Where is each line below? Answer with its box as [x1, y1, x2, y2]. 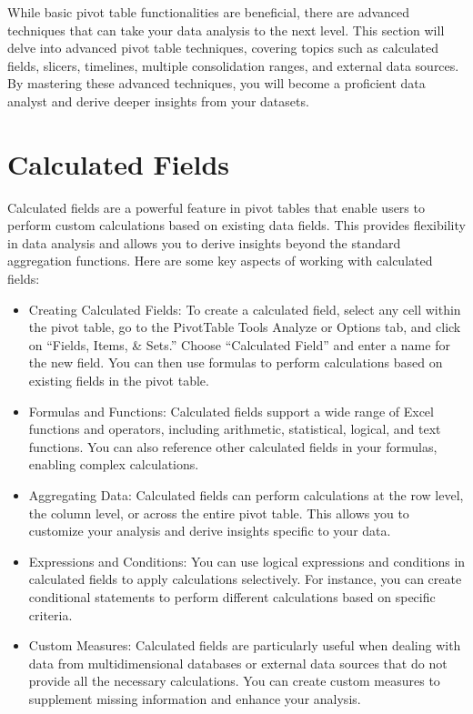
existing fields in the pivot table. [28, 371, 209, 390]
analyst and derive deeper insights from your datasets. [7, 91, 309, 110]
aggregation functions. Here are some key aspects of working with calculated [7, 251, 433, 270]
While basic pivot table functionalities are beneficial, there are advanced [7, 3, 410, 21]
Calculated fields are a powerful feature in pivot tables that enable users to [7, 197, 425, 216]
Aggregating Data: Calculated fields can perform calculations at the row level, [28, 486, 464, 504]
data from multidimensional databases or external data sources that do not [28, 653, 448, 672]
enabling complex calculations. [28, 455, 199, 474]
